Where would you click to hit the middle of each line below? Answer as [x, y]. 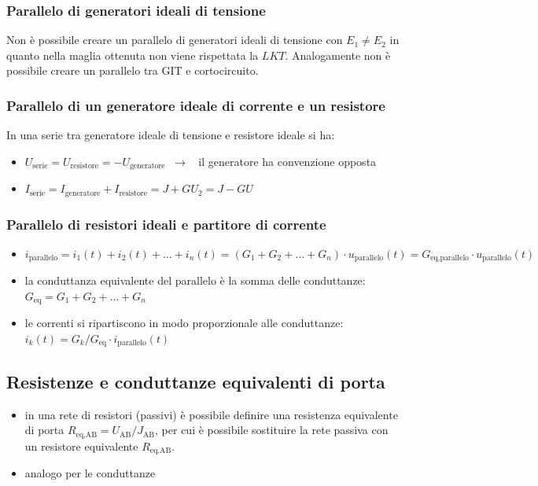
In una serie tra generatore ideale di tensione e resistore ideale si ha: [171, 135]
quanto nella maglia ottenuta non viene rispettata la [133, 55]
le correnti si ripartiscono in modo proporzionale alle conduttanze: [184, 323]
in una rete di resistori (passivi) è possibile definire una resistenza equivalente [211, 414]
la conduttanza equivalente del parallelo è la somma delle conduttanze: [195, 280]
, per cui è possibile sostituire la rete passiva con [272, 430]
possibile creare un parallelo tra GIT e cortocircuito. [133, 70]
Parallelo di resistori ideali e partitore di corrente [166, 224]
